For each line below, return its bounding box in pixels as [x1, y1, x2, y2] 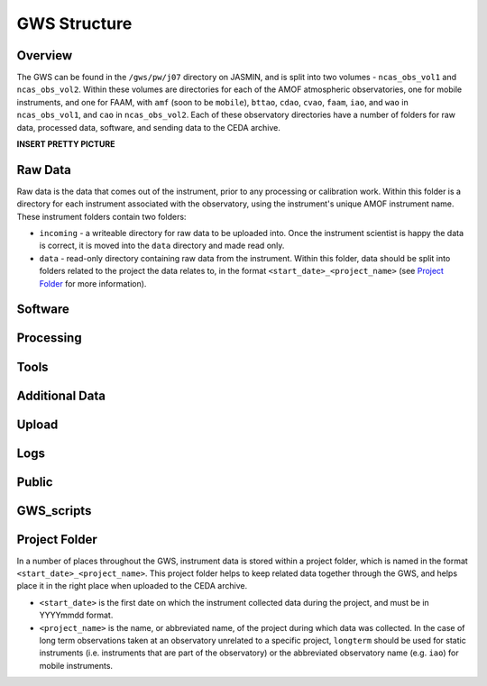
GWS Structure [16, 14, 133, 33]
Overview [16, 48, 73, 63]
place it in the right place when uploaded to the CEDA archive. [16, 581, 248, 591]
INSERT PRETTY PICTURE [16, 139, 115, 150]
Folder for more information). [39, 278, 147, 288]
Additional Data [16, 388, 106, 403]
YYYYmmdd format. [39, 609, 114, 621]
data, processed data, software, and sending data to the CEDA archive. [16, 122, 281, 133]
